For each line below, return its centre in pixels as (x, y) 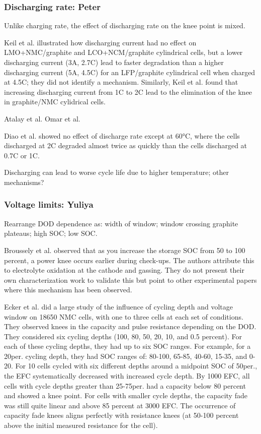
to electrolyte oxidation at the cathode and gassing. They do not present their (124, 270)
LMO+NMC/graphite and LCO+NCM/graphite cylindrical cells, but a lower (123, 52)
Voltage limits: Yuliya (49, 204)
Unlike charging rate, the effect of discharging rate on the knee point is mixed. (125, 25)
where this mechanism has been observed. (68, 290)
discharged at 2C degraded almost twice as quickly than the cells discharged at (126, 145)
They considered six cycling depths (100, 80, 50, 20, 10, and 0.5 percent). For (123, 336)
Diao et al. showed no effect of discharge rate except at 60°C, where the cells (122, 135)
